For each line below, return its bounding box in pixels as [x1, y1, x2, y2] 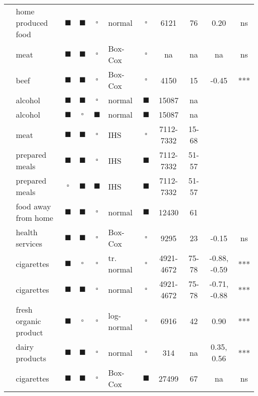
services [16, 238, 43, 249]
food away [16, 200, 51, 212]
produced [16, 17, 48, 28]
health [16, 226, 38, 238]
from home [16, 212, 54, 223]
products [16, 352, 47, 364]
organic [16, 315, 41, 327]
